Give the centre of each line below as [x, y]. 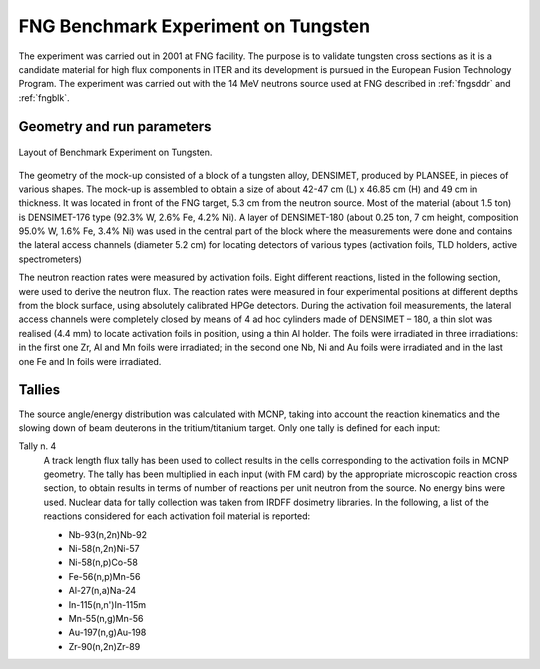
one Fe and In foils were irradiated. [90, 361]
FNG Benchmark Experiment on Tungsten [194, 26]
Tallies [39, 390]
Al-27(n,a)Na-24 [102, 591]
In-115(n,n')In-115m [107, 604]
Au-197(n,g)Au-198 [107, 632]
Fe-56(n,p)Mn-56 [104, 576]
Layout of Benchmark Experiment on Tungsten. [115, 152]
